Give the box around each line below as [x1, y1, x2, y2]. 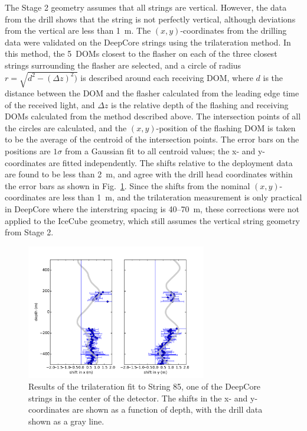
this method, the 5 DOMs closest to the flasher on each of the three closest [5, 47, 277, 60]
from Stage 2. [5, 226, 54, 238]
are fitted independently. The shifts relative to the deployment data [48, 156, 293, 168]
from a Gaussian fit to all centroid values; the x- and [64, 145, 256, 157]
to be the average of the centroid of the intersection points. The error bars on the [5, 133, 299, 145]
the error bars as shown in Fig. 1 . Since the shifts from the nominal [5, 179, 250, 192]
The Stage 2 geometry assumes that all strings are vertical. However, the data [5, 1, 287, 13]
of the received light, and [5, 98, 95, 111]
